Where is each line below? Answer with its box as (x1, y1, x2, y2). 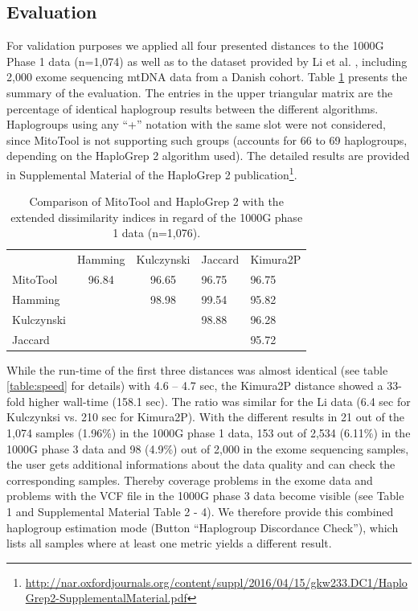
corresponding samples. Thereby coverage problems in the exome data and (6, 471, 373, 488)
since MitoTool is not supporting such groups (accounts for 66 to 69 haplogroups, (6, 131, 408, 148)
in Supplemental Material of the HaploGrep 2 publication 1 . (6, 163, 297, 182)
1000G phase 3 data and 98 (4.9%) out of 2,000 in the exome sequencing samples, (6, 440, 409, 457)
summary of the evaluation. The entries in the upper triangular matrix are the (6, 84, 393, 100)
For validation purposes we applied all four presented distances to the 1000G (6, 37, 384, 54)
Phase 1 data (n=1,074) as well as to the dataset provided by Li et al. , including (6, 52, 408, 69)
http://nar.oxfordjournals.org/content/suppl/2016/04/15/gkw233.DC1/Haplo (25, 573, 408, 590)
